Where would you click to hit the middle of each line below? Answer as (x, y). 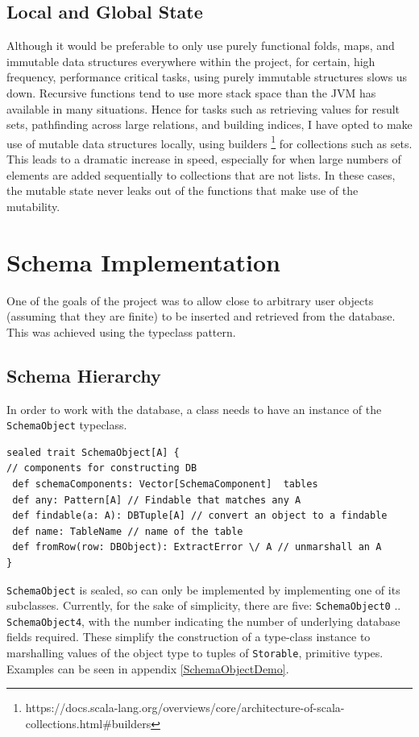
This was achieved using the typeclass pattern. (121, 331)
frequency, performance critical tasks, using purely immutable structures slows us (207, 77)
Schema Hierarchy (84, 375)
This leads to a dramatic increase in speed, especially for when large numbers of (204, 159)
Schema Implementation (143, 261)
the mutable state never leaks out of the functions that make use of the (183, 190)
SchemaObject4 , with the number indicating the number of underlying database (203, 621)
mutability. (33, 206)
